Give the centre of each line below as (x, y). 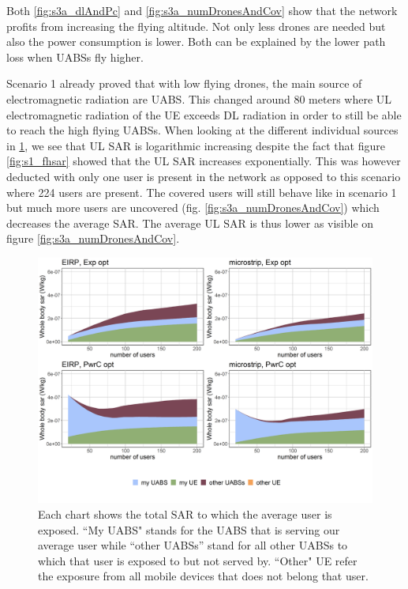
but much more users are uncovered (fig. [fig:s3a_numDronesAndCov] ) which (193, 208)
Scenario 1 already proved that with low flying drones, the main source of (184, 83)
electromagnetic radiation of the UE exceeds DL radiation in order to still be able (204, 114)
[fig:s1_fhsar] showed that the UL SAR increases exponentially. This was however (204, 161)
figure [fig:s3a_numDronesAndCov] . (93, 238)
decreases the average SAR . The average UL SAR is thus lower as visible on (190, 223)
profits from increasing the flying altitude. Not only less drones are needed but (196, 26)
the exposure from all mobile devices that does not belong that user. (203, 576)
